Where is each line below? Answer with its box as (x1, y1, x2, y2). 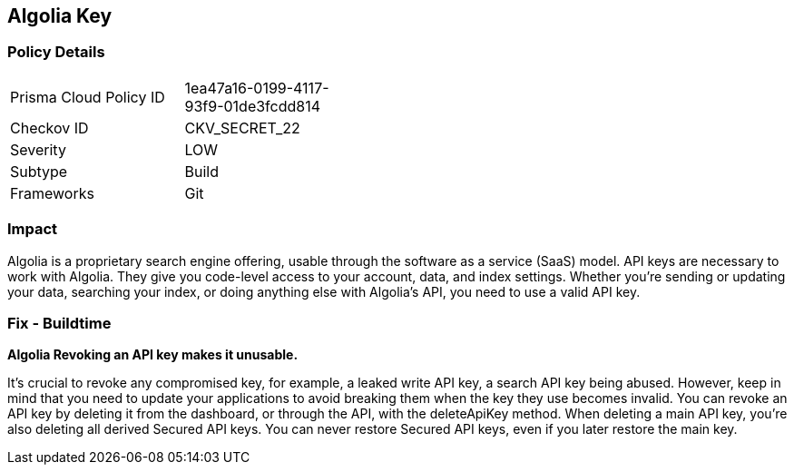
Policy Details (7, 43, 105, 62)
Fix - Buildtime (7, 313, 112, 332)
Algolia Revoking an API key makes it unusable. (7, 347, 299, 363)
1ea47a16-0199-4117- (184, 78, 329, 97)
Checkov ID (10, 118, 89, 137)
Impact (7, 220, 58, 239)
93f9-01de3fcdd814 (184, 96, 321, 115)
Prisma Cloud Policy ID (10, 87, 165, 106)
